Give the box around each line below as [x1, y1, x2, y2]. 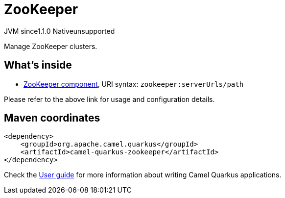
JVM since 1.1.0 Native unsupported [4, 26, 115, 35]
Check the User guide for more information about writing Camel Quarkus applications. [4, 171, 282, 179]
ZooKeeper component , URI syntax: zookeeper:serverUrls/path [24, 79, 244, 88]
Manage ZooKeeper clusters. [4, 42, 97, 50]
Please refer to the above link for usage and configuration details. [4, 95, 215, 103]
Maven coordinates [4, 112, 100, 124]
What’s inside [4, 59, 72, 72]
